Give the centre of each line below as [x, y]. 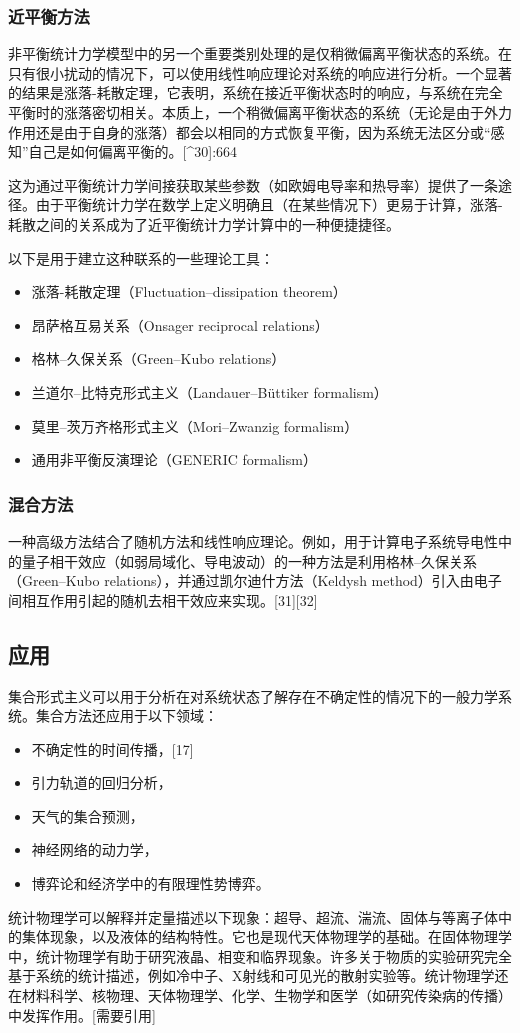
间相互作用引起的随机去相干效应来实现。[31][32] [163, 599]
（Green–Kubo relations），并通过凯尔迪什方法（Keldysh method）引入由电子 [255, 580]
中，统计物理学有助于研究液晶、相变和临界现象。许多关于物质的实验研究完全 [260, 955]
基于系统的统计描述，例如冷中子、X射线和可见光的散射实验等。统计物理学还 [258, 975]
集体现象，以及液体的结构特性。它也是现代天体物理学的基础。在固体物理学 [266, 936]
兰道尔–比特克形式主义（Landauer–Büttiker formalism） [209, 391]
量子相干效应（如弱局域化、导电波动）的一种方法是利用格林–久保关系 [249, 560]
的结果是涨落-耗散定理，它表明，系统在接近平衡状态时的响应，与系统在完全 [255, 92]
